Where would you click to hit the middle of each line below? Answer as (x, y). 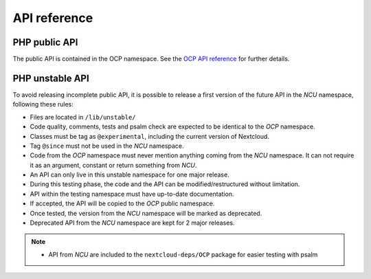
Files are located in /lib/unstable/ (83, 117)
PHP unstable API (51, 78)
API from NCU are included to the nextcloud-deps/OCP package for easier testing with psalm (183, 254)
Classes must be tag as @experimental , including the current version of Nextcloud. (149, 136)
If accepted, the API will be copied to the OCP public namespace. (122, 203)
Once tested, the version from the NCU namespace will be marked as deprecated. (146, 213)
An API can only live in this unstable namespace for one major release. (130, 175)
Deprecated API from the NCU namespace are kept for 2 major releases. (132, 223)
